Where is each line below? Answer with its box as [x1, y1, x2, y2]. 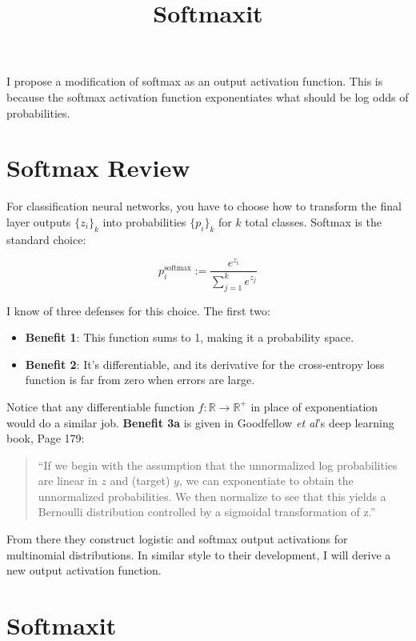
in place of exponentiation [250, 398, 378, 415]
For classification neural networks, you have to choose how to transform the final [6, 198, 402, 214]
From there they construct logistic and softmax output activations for [6, 531, 348, 547]
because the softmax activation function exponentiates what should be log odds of [6, 88, 409, 105]
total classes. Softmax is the [245, 213, 382, 230]
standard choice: [6, 230, 86, 247]
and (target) [110, 472, 170, 489]
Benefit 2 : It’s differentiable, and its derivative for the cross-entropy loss [25, 355, 385, 372]
